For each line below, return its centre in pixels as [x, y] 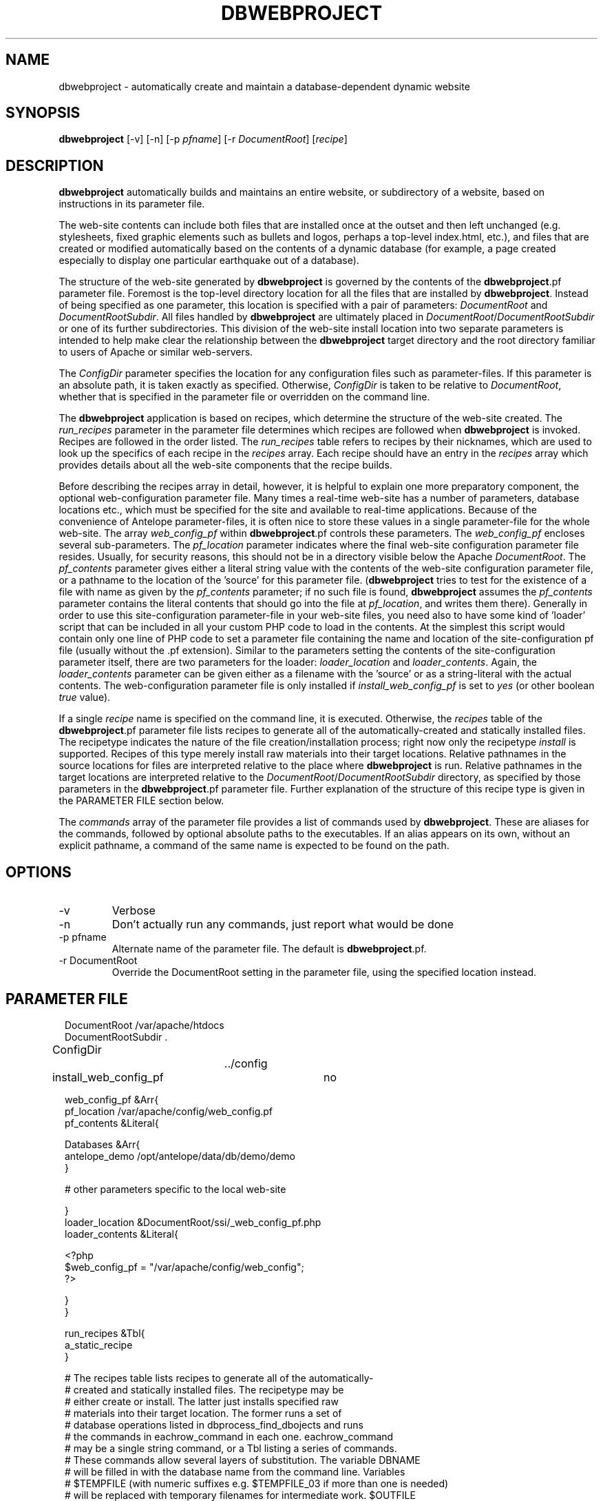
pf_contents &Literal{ [112, 1123]
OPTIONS [39, 872]
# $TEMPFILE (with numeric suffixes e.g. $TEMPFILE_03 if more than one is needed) [257, 1483]
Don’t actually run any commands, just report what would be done [283, 925]
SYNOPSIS [43, 113]
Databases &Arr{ [103, 1144]
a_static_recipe [99, 1345]
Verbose [134, 911]
